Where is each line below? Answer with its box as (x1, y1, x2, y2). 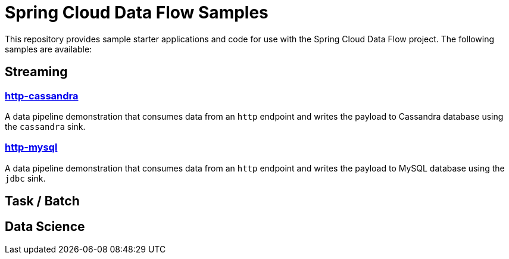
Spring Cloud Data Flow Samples (5, 2, 268, 23)
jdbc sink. (5, 173, 46, 183)
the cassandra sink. (5, 121, 86, 132)
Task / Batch (5, 194, 80, 209)
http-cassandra (5, 89, 79, 102)
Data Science (5, 219, 85, 234)
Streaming (5, 64, 68, 80)
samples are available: (5, 43, 92, 54)
